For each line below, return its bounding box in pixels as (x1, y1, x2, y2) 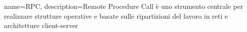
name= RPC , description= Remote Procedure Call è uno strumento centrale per (4, 1, 243, 11)
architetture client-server (4, 20, 78, 31)
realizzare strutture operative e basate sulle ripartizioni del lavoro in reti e (4, 10, 228, 21)
